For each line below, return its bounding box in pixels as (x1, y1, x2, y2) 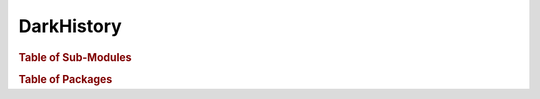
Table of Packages (18, 72, 113, 86)
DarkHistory (18, 15, 122, 37)
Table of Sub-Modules (18, 50, 132, 64)
